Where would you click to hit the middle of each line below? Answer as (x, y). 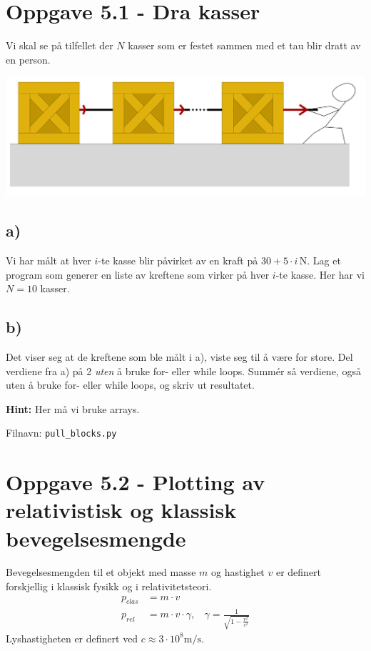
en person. (28, 59)
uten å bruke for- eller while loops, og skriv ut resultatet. (130, 385)
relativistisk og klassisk (121, 510)
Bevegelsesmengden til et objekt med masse (101, 572)
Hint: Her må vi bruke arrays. (73, 408)
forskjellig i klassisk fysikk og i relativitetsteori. (109, 586)
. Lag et (324, 260)
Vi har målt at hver (49, 260)
